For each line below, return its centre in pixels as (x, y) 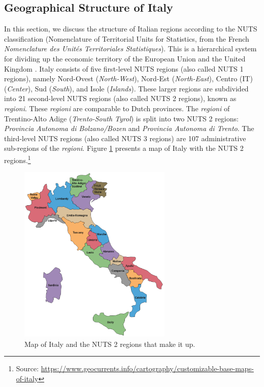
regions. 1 (18, 159)
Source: (27, 368)
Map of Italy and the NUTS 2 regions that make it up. (110, 344)
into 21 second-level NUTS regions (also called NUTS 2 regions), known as (120, 98)
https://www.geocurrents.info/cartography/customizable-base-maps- (147, 368)
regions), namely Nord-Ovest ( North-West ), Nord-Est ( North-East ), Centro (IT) (128, 78)
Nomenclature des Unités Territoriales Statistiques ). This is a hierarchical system (130, 49)
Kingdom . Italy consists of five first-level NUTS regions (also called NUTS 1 (124, 68)
